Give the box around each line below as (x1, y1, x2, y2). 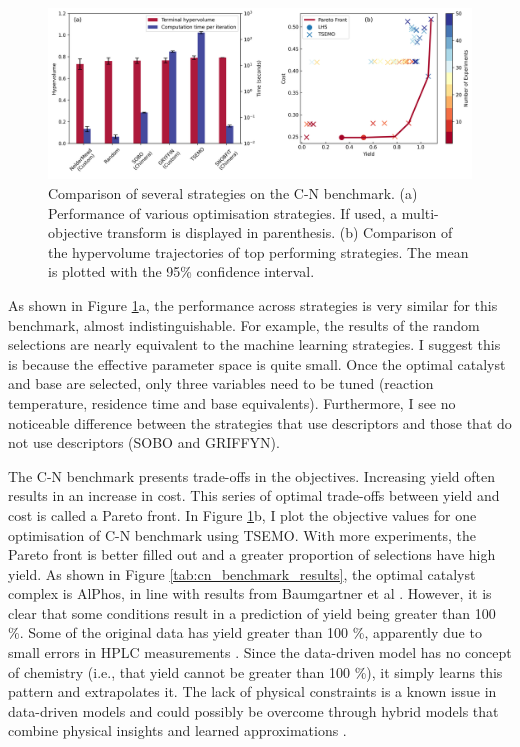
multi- (401, 202, 439, 223)
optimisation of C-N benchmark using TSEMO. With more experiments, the (8, 524, 477, 545)
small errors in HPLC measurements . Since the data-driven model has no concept (8, 642, 512, 663)
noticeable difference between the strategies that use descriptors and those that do (8, 412, 512, 433)
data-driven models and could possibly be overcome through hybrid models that (8, 700, 499, 721)
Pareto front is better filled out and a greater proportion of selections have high (8, 544, 496, 565)
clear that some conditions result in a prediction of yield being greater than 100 (8, 602, 496, 623)
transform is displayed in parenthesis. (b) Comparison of (107, 222, 453, 243)
